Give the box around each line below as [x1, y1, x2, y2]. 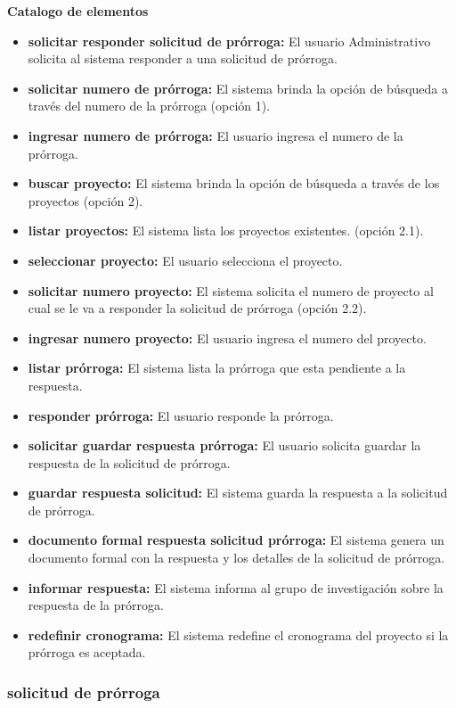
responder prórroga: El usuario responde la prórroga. [28, 406, 334, 424]
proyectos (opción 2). [28, 191, 143, 210]
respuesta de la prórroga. [28, 596, 164, 614]
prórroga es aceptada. [28, 643, 146, 662]
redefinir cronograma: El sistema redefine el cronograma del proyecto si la [28, 625, 449, 644]
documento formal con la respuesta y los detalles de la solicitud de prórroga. [28, 548, 445, 567]
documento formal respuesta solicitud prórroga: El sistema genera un [28, 531, 444, 549]
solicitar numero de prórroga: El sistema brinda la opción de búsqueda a [28, 78, 449, 97]
